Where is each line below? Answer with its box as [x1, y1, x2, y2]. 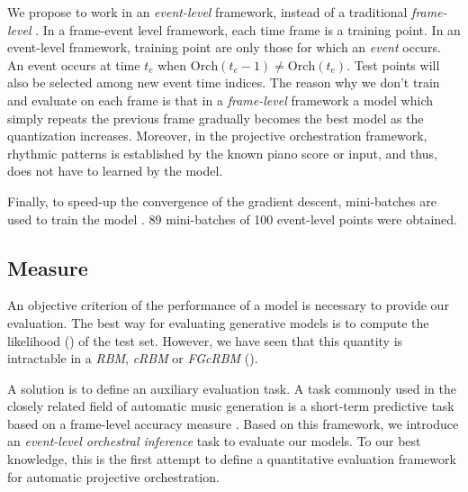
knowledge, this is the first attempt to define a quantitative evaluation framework [7, 450, 456, 469]
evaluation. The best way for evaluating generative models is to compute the [7, 313, 429, 332]
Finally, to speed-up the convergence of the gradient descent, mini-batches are [7, 191, 436, 210]
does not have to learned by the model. [7, 161, 223, 180]
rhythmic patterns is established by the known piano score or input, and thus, [7, 143, 437, 162]
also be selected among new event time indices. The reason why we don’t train [7, 73, 440, 92]
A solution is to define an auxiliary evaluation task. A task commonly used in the [7, 378, 456, 397]
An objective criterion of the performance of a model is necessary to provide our [7, 296, 449, 314]
